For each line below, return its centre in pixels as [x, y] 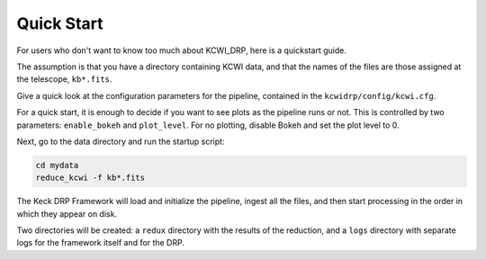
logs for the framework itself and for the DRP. [100, 243]
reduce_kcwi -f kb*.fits [90, 178]
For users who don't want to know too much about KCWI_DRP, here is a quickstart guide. [181, 50]
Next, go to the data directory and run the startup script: [121, 141]
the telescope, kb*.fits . [64, 79]
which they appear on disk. [67, 214]
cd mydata [57, 165]
